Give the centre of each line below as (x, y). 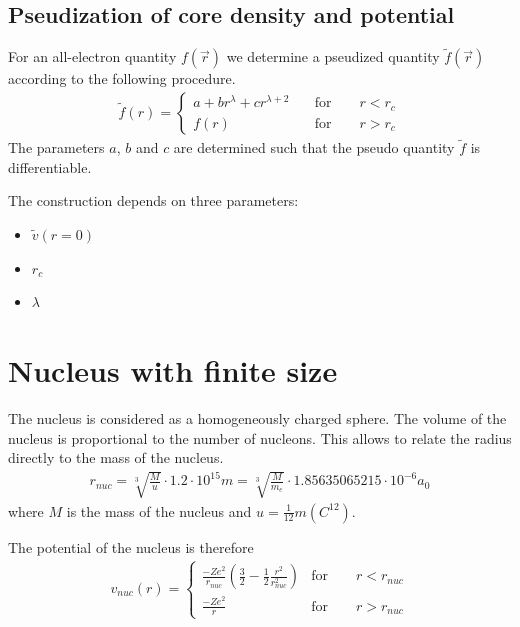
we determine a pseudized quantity (333, 56)
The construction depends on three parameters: (153, 200)
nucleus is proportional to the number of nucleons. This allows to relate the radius (260, 437)
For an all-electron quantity (92, 56)
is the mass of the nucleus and (159, 510)
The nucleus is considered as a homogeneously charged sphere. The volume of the (257, 417)
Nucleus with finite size (173, 370)
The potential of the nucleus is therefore (131, 546)
